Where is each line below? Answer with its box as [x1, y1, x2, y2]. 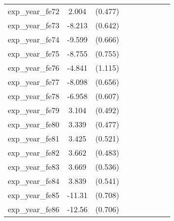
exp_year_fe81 [8, 133, 59, 144]
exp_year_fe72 [8, 5, 59, 17]
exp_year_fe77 [8, 76, 59, 87]
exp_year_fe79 [8, 104, 59, 116]
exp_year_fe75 [8, 48, 59, 59]
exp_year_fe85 [8, 189, 59, 201]
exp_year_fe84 [8, 175, 59, 186]
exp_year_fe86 [8, 203, 59, 215]
